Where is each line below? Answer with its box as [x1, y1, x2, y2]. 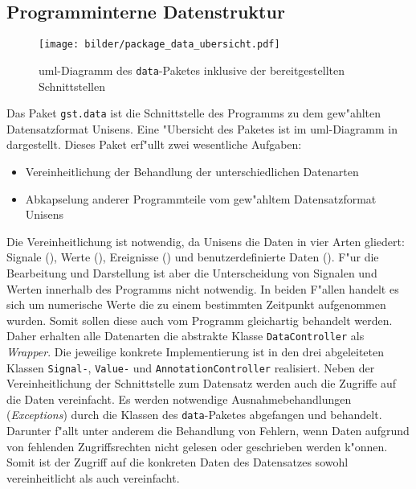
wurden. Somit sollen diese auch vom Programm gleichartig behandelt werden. [6, 311, 393, 328]
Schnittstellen [39, 77, 105, 94]
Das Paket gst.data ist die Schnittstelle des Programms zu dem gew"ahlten [6, 105, 381, 121]
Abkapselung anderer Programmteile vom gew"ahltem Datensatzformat [25, 190, 377, 207]
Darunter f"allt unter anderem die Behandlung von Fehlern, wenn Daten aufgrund [6, 422, 410, 439]
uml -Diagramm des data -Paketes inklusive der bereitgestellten [39, 61, 345, 78]
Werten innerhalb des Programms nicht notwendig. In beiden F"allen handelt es [6, 280, 399, 297]
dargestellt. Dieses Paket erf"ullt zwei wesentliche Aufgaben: [6, 136, 302, 153]
